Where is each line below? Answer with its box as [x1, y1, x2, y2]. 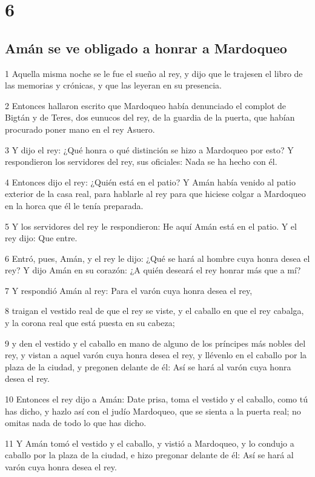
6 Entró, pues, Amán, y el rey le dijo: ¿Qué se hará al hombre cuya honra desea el [5, 252, 310, 264]
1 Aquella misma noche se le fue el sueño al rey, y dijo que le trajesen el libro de [5, 67, 303, 79]
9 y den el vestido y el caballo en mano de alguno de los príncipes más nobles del [5, 336, 306, 349]
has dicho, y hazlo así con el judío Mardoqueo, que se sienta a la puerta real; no [5, 404, 301, 417]
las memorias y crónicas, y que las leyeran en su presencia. [5, 79, 222, 92]
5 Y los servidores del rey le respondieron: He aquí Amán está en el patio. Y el [5, 219, 297, 232]
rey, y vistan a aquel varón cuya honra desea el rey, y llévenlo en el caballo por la [5, 349, 307, 361]
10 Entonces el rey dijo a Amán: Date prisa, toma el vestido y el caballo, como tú [5, 393, 308, 405]
